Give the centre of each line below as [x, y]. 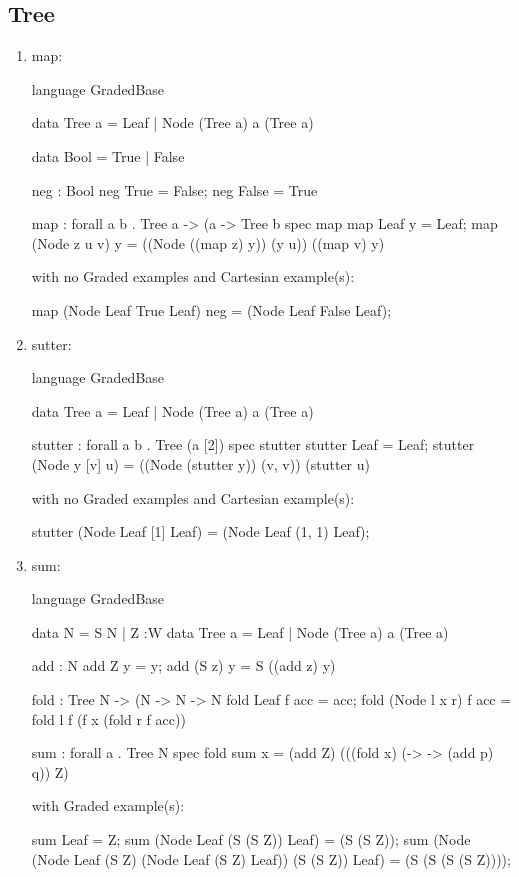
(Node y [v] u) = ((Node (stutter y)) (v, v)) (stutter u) [200, 463]
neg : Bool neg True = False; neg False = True [174, 189]
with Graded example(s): [108, 805]
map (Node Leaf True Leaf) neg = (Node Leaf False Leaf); [211, 309]
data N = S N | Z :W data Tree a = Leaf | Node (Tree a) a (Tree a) [240, 631]
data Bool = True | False [108, 155]
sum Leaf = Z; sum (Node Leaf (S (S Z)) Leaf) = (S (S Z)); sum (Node [251, 839]
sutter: [51, 343]
